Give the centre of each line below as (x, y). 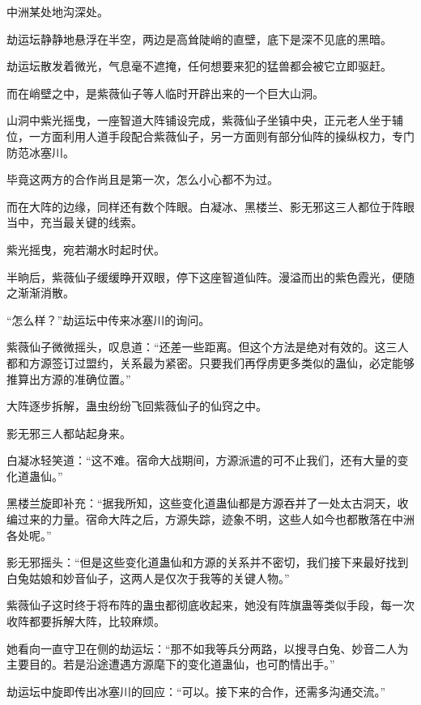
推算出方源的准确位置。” (69, 378)
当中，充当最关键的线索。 (74, 222)
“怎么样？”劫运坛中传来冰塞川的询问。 (108, 319)
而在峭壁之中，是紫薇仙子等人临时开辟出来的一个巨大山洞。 (165, 93)
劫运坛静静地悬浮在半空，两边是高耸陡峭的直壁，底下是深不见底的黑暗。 (199, 38)
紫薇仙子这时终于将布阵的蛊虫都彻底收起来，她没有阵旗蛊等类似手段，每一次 (210, 605)
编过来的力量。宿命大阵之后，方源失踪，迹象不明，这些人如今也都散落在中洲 (210, 519)
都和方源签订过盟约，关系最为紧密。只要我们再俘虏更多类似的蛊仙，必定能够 (210, 362)
